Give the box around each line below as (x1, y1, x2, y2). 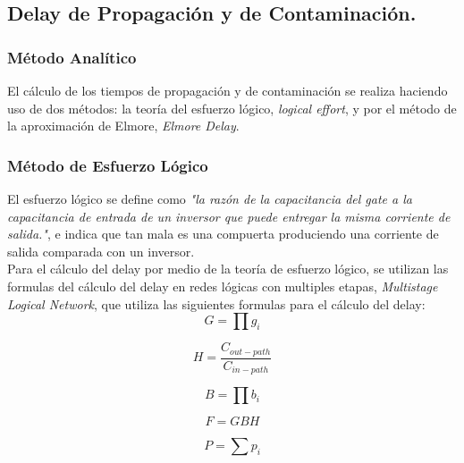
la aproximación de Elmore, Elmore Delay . (7, 116, 240, 135)
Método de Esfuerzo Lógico (7, 154, 208, 176)
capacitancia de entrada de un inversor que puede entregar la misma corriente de (7, 206, 451, 225)
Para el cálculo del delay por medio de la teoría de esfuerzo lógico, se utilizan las (7, 259, 449, 278)
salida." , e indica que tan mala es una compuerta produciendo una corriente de (7, 224, 439, 243)
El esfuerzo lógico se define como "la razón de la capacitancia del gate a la (7, 189, 412, 207)
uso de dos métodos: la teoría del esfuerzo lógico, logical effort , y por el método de (7, 98, 457, 117)
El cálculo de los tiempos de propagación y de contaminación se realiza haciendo (7, 81, 448, 99)
